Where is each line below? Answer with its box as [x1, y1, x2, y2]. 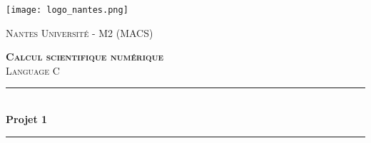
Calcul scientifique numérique [6, 49, 164, 64]
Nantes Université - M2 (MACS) [6, 25, 153, 40]
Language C [6, 63, 60, 78]
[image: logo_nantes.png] [6, 5, 128, 15]
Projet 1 [6, 112, 48, 127]
